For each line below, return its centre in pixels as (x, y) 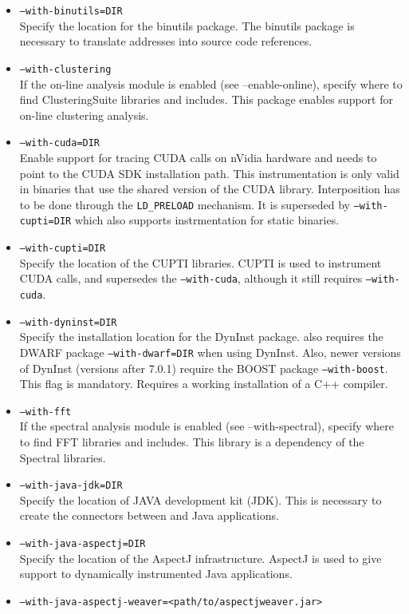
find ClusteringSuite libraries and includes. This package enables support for (206, 99)
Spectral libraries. (63, 457)
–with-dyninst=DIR (68, 322)
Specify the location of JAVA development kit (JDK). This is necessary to (201, 499)
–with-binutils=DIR (71, 11)
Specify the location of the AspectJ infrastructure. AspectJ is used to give (201, 558)
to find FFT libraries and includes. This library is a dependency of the (192, 442)
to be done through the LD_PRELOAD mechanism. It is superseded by (185, 204)
